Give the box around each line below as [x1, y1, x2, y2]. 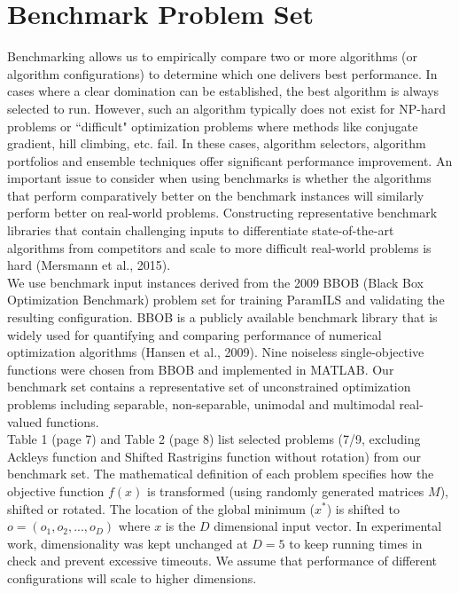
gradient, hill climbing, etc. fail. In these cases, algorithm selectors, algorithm [7, 134, 426, 153]
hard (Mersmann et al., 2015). [7, 256, 171, 274]
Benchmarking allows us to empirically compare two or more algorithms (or [7, 47, 418, 66]
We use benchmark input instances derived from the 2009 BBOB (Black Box [7, 273, 424, 291]
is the [165, 517, 196, 535]
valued [7, 412, 43, 431]
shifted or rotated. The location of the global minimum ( [7, 499, 315, 518]
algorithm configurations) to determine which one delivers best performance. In [7, 64, 438, 83]
